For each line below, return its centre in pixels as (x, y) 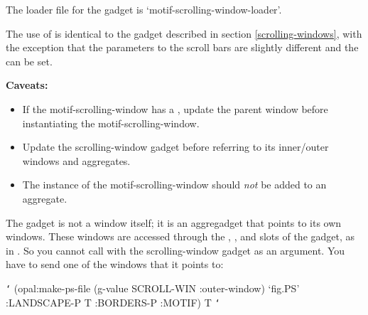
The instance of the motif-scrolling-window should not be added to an (174, 185)
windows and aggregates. (76, 160)
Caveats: (27, 85)
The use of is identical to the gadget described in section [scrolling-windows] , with (184, 33)
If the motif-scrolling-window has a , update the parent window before (175, 108)
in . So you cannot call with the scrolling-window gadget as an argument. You (175, 250)
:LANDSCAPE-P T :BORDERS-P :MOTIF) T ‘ (113, 302)
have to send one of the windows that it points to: (115, 264)
